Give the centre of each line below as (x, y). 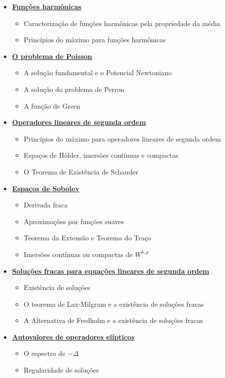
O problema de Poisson (52, 56)
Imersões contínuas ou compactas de (78, 254)
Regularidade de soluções (61, 370)
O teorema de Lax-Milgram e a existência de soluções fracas (114, 304)
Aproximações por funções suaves (74, 221)
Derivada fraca (46, 205)
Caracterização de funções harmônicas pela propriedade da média (122, 23)
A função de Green (52, 105)
